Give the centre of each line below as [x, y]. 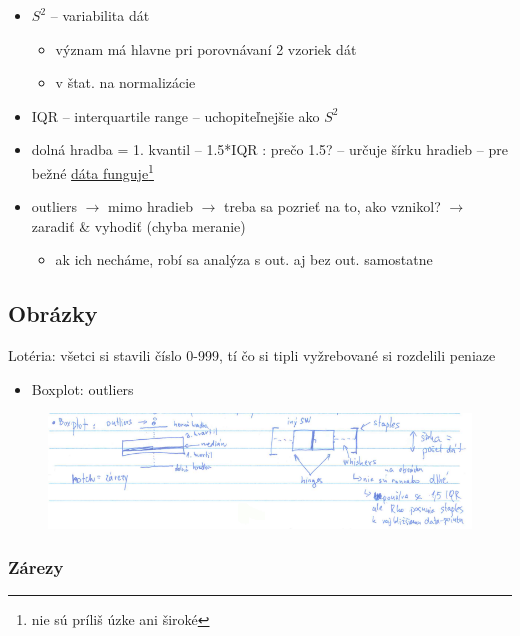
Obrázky [53, 313]
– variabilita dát [100, 15]
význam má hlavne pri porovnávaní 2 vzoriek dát [206, 48]
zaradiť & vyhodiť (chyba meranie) [138, 225]
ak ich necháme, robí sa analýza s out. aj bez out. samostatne [244, 259]
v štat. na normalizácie [125, 82]
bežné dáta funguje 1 [92, 171]
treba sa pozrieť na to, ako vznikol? [332, 206]
